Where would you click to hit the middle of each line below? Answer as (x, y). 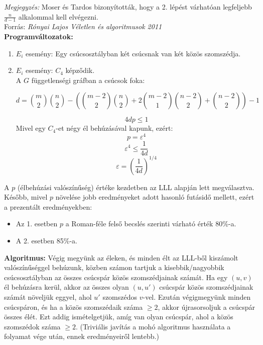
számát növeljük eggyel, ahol (48, 296)
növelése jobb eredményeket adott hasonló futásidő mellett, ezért (155, 197)
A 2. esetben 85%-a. (46, 240)
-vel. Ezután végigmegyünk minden (197, 296)
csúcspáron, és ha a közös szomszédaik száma (74, 307)
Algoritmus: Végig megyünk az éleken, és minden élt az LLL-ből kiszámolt (121, 257)
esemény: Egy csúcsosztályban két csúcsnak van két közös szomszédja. (133, 53)
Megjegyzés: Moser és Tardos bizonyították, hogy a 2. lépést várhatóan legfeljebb (128, 7)
